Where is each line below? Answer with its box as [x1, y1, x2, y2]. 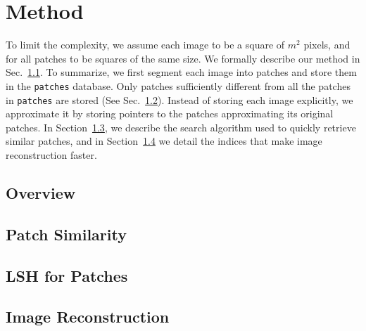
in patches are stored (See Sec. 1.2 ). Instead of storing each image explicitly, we [6, 92, 353, 107]
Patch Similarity [6, 223, 127, 245]
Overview [6, 181, 76, 203]
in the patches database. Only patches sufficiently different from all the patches [6, 78, 351, 93]
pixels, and [303, 37, 351, 52]
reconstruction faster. [6, 148, 97, 162]
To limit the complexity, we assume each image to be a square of [6, 37, 285, 52]
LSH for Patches [6, 264, 128, 286]
